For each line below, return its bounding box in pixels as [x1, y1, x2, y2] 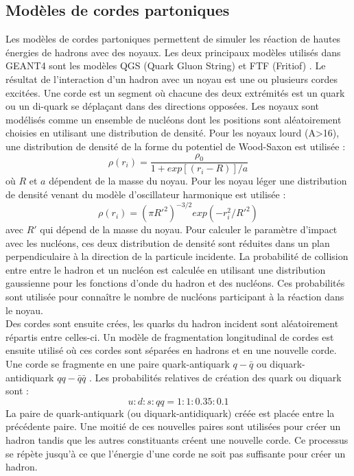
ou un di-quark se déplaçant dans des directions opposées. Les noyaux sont [5, 99, 320, 113]
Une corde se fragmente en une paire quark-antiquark [5, 357, 230, 370]
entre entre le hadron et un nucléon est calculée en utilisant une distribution [5, 262, 326, 276]
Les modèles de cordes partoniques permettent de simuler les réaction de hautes [5, 32, 341, 46]
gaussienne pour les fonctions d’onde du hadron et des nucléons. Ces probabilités [5, 276, 345, 290]
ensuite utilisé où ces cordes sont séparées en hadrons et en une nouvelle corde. [5, 343, 337, 357]
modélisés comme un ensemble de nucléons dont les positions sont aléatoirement [5, 112, 342, 126]
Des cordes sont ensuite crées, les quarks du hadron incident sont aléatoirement [5, 316, 339, 331]
